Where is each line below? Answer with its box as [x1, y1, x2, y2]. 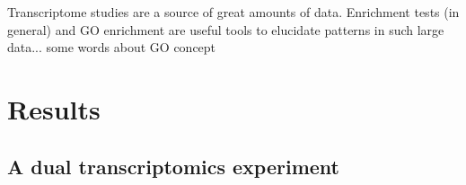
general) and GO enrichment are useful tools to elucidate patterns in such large [7, 20, 444, 39]
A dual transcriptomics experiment [7, 152, 339, 180]
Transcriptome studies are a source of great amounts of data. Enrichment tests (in [7, 3, 460, 21]
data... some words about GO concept [7, 38, 216, 57]
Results [7, 90, 101, 127]
